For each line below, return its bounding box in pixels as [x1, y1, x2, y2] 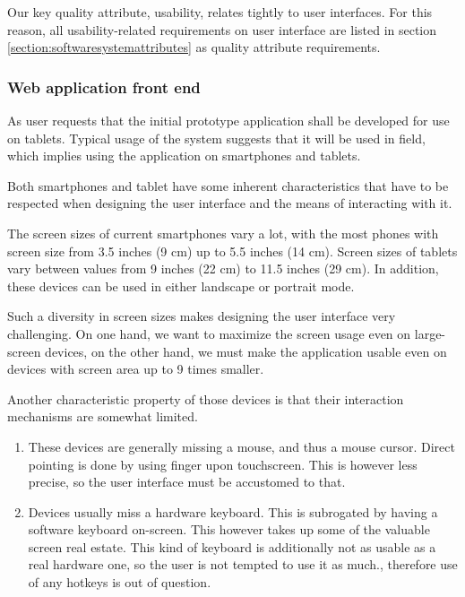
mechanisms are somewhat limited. [7, 407, 198, 426]
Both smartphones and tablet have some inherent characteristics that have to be [7, 176, 449, 195]
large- [414, 324, 446, 342]
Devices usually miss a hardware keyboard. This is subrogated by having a [28, 502, 438, 521]
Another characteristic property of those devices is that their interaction [7, 389, 404, 408]
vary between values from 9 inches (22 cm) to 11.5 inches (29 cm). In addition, [7, 259, 439, 278]
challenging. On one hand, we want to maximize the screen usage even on [7, 324, 411, 342]
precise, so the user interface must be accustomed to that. [28, 472, 346, 491]
